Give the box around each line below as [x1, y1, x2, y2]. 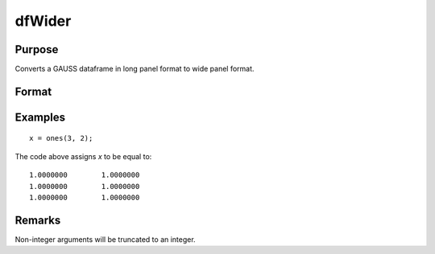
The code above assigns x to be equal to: [14, 151, 152, 161]
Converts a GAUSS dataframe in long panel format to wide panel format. [14, 64, 255, 74]
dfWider [14, 12, 72, 30]
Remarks [14, 213, 61, 227]
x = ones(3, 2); [29, 133, 93, 143]
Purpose [14, 43, 59, 56]
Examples [14, 110, 66, 124]
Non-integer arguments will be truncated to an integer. [14, 234, 197, 244]
